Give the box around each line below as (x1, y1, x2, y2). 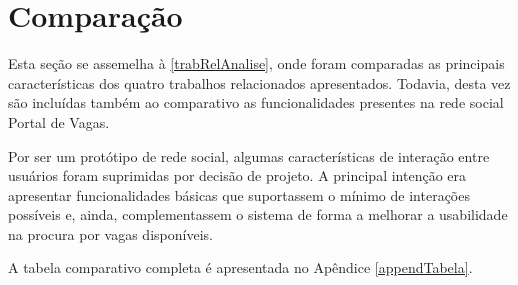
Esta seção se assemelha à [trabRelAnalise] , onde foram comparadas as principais (8, 53, 505, 74)
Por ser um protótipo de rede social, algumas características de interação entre (8, 145, 490, 166)
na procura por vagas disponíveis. (8, 223, 213, 244)
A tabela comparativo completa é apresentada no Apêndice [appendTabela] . (8, 257, 473, 278)
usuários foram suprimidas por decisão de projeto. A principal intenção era (8, 165, 467, 186)
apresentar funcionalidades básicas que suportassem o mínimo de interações (8, 184, 470, 205)
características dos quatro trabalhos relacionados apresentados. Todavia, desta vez (8, 72, 511, 93)
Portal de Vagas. (8, 111, 110, 132)
